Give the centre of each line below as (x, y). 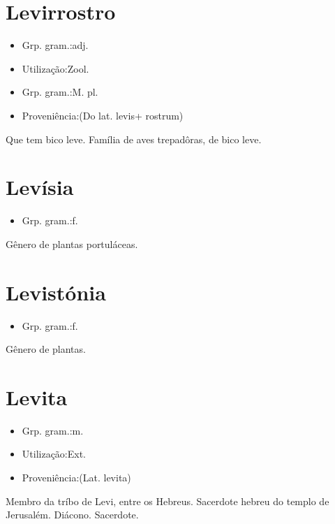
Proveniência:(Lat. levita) (76, 478)
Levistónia (56, 292)
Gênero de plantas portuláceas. (72, 243)
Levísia (40, 187)
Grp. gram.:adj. (55, 45)
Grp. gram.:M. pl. (60, 92)
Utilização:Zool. (55, 68)
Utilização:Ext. (54, 454)
